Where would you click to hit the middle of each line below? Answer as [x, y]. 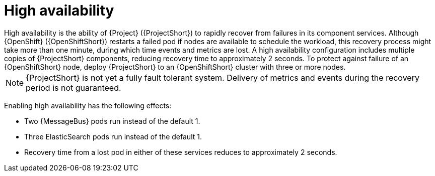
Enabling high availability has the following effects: [88, 105]
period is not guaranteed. [74, 87]
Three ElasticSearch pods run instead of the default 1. [113, 136]
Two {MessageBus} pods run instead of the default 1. [112, 121]
